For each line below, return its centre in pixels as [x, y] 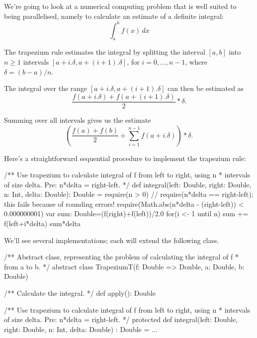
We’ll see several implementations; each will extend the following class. [112, 240]
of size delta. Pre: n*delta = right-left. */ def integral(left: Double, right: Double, [128, 184]
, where [196, 62]
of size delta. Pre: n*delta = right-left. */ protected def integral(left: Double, [121, 319]
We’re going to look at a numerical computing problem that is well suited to [120, 6]
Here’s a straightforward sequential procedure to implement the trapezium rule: [125, 158]
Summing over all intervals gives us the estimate [78, 120]
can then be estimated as [206, 88]
